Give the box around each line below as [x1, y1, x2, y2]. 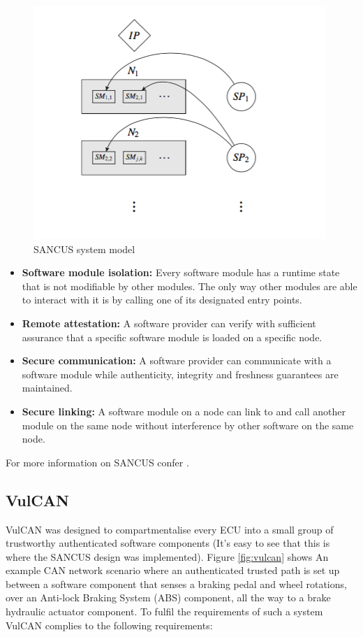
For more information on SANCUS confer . [6, 455, 189, 469]
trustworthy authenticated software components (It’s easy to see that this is [6, 536, 330, 550]
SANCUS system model [34, 241, 135, 256]
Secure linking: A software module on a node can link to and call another [22, 403, 346, 418]
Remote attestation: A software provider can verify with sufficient [22, 315, 316, 330]
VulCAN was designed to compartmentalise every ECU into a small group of [6, 522, 334, 536]
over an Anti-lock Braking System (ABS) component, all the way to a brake [6, 590, 331, 605]
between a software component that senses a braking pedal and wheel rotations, [6, 576, 347, 591]
